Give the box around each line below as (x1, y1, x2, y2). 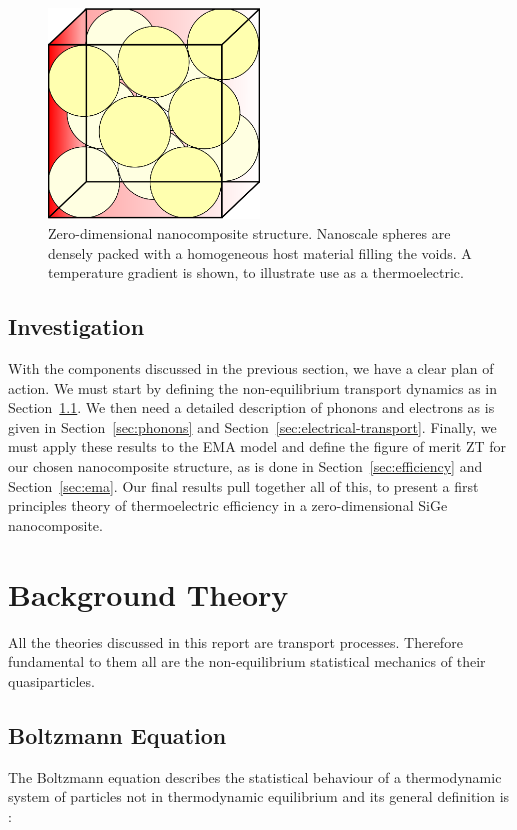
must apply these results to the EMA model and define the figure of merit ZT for (8, 436, 507, 457)
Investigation (8, 311, 145, 342)
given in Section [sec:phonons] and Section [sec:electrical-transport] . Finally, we (8, 416, 497, 437)
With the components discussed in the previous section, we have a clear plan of (8, 358, 494, 379)
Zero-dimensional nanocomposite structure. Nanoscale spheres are (48, 223, 451, 244)
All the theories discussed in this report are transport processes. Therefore (8, 631, 463, 652)
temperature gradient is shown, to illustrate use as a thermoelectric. (48, 262, 464, 283)
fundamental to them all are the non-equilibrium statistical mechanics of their (8, 651, 486, 672)
